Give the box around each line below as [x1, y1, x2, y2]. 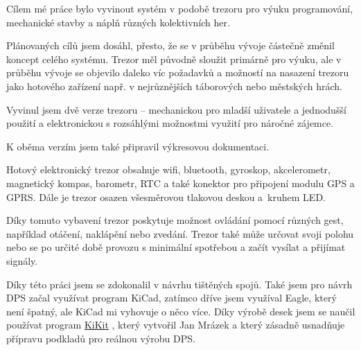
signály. [6, 253, 38, 268]
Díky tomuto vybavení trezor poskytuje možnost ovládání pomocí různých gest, [6, 213, 344, 227]
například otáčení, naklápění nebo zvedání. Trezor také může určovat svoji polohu [6, 226, 354, 240]
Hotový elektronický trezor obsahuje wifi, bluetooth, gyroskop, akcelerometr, [6, 162, 331, 177]
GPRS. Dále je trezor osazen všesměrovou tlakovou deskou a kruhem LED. [6, 189, 326, 204]
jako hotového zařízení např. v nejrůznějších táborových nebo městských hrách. [6, 78, 342, 93]
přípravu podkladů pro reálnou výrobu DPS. [6, 331, 195, 345]
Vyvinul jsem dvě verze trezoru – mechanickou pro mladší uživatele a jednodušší [6, 102, 346, 116]
